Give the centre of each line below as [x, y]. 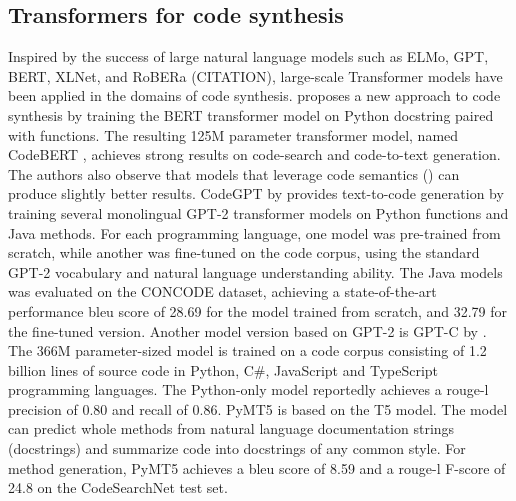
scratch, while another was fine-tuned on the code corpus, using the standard [244, 252]
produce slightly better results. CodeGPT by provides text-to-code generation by [256, 193]
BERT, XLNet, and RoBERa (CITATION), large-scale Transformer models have [255, 75]
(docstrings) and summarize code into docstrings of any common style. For [237, 448]
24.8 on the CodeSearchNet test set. [118, 487]
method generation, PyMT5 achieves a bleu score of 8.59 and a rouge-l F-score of [257, 467]
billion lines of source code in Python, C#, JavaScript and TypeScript [223, 369]
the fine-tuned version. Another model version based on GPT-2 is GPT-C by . [247, 330]
